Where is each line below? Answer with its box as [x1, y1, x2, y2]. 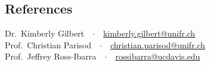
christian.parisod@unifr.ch [110, 38, 205, 51]
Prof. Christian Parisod [5, 38, 91, 51]
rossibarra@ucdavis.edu [115, 50, 200, 62]
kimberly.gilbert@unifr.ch [103, 27, 196, 39]
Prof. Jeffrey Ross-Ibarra [5, 50, 97, 62]
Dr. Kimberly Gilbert [5, 27, 85, 39]
